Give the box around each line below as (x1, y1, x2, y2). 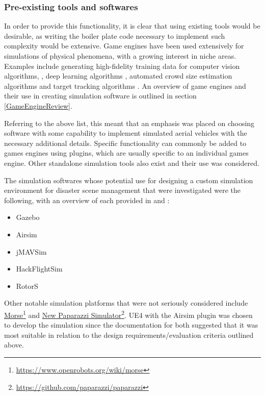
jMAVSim (16, 246, 47, 257)
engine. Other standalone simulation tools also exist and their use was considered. (4, 157, 259, 168)
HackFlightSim (16, 263, 63, 274)
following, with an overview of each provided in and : (4, 194, 170, 205)
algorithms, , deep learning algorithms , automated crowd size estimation (4, 70, 232, 81)
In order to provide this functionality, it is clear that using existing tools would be (4, 20, 260, 31)
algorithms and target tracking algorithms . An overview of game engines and (4, 80, 246, 91)
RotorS (16, 280, 38, 291)
